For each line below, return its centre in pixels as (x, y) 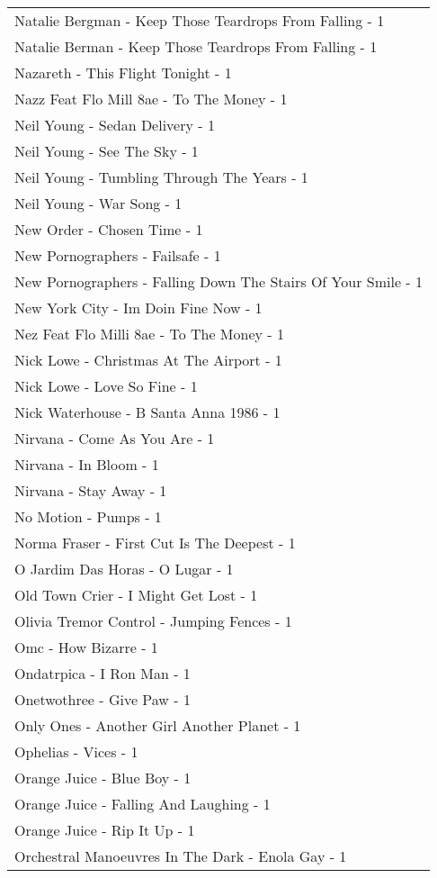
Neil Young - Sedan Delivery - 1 (115, 125)
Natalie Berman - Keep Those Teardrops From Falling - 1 (196, 46)
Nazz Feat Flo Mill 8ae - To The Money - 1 (151, 99)
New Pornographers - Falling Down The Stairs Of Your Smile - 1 (218, 281)
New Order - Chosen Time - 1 (109, 229)
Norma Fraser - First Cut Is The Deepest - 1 (155, 543)
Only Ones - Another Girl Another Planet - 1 (158, 725)
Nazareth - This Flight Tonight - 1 (123, 72)
